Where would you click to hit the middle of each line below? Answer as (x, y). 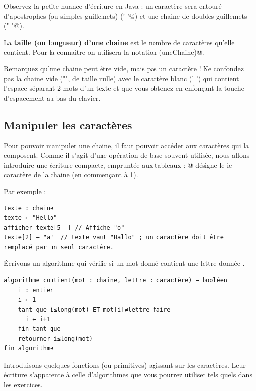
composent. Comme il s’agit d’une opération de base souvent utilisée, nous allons (127, 155)
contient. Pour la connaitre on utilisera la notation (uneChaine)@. (104, 52)
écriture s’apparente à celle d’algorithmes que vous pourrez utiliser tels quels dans (128, 374)
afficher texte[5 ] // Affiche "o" (64, 228)
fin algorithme (29, 349)
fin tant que (39, 329)
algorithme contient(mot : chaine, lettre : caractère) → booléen (116, 281)
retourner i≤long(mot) (55, 339)
